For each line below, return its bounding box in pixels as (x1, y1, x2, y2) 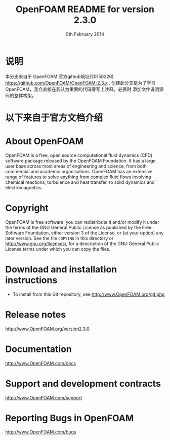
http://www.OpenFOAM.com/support (5, 394, 82, 401)
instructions (5, 274, 58, 286)
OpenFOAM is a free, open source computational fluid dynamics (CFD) (5, 152, 153, 158)
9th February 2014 (65, 31, 105, 37)
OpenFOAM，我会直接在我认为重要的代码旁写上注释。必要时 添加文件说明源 (5, 86, 164, 92)
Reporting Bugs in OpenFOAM (5, 412, 134, 424)
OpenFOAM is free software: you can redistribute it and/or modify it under (5, 219, 159, 225)
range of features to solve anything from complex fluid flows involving (5, 174, 151, 180)
